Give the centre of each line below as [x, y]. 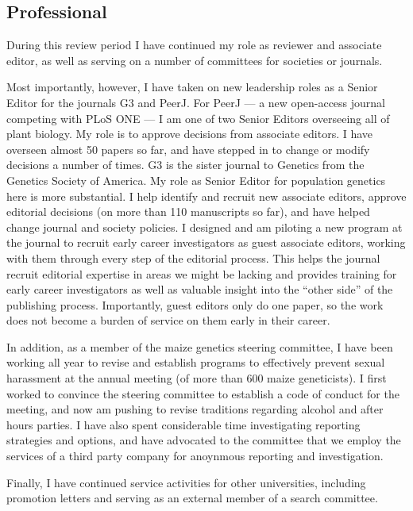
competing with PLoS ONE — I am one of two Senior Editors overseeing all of [198, 118]
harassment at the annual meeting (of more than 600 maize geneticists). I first [197, 378]
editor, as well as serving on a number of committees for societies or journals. [195, 60]
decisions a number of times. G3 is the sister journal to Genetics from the [185, 165]
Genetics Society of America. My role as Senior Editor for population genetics [196, 180]
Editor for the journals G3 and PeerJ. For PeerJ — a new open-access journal [196, 102]
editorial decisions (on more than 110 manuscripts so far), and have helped [188, 211]
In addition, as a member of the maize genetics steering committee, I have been [200, 346]
